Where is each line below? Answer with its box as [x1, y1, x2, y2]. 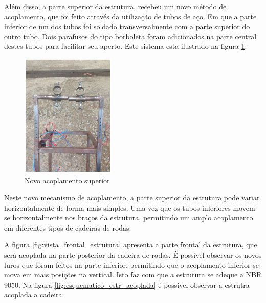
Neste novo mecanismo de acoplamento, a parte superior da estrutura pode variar [4, 192, 260, 203]
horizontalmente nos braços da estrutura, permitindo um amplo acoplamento [12, 212, 253, 223]
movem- [233, 202, 258, 213]
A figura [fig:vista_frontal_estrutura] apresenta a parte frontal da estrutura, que [4, 239, 257, 250]
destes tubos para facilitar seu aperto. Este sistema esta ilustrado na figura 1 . [4, 41, 247, 52]
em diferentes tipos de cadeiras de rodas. [4, 222, 131, 233]
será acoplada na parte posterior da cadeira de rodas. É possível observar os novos [4, 249, 262, 260]
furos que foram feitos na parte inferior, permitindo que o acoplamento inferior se [4, 259, 259, 270]
